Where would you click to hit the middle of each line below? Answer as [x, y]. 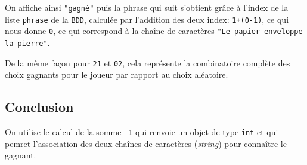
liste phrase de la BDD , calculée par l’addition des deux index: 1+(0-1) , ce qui [147, 19]
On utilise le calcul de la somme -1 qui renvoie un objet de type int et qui [142, 132]
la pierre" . [27, 42]
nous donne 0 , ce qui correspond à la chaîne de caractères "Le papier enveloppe [154, 31]
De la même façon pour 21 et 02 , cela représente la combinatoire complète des [148, 62]
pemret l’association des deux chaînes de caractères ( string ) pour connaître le [146, 143]
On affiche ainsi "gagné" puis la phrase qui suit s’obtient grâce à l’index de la [147, 7]
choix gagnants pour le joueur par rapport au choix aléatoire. [117, 74]
